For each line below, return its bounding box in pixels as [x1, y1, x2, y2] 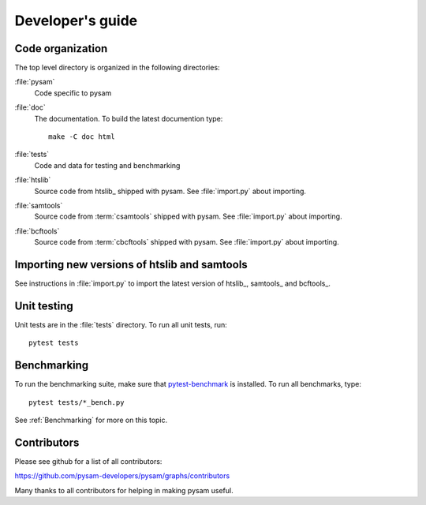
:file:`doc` [14, 103, 47, 112]
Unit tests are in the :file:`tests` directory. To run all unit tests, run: [14, 320, 228, 329]
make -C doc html [48, 133, 115, 141]
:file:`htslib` [14, 175, 51, 185]
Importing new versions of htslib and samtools [14, 257, 248, 271]
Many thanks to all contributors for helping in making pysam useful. [14, 485, 234, 495]
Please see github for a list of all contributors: [14, 456, 163, 466]
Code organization [14, 42, 108, 55]
